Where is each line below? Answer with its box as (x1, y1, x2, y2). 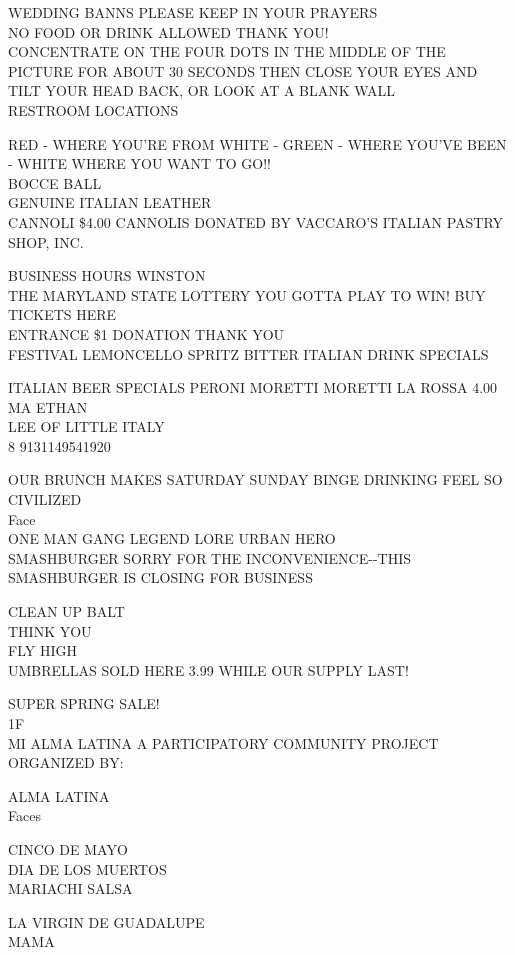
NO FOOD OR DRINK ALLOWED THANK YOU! (8, 21, 329, 42)
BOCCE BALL (8, 172, 102, 193)
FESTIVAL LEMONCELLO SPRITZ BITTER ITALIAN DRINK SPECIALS (8, 343, 489, 364)
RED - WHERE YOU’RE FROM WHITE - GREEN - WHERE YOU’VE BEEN (8, 133, 507, 154)
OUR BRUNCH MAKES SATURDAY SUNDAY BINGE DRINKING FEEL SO (8, 469, 503, 490)
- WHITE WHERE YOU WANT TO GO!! (8, 153, 271, 174)
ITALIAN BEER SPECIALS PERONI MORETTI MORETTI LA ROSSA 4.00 (8, 377, 498, 398)
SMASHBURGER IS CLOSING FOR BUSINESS (8, 567, 313, 588)
